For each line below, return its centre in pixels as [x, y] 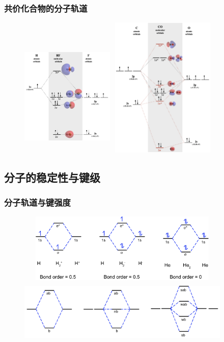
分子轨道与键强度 [37, 202]
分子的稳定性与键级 [52, 177]
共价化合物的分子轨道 [46, 8]
